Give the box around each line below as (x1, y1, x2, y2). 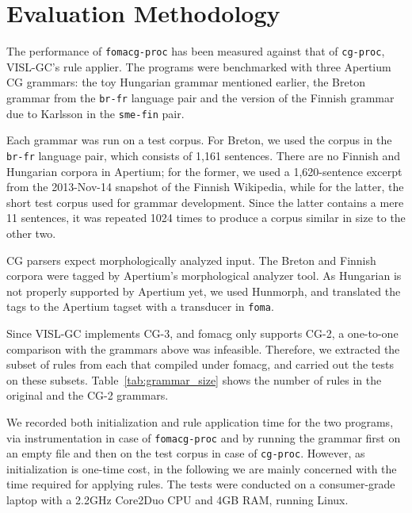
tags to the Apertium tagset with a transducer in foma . (6, 298, 274, 315)
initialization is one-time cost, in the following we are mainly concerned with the (6, 460, 397, 477)
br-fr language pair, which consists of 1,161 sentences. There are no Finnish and (6, 147, 400, 163)
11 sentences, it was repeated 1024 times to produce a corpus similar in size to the (6, 209, 406, 226)
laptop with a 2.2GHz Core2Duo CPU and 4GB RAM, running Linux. (6, 492, 349, 507)
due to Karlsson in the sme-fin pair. (6, 105, 185, 121)
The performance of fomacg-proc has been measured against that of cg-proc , (6, 43, 385, 59)
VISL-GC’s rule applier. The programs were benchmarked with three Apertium (6, 58, 391, 75)
